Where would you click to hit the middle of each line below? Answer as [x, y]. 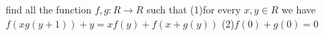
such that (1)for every [194, 9]
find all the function [49, 9]
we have [299, 9]
